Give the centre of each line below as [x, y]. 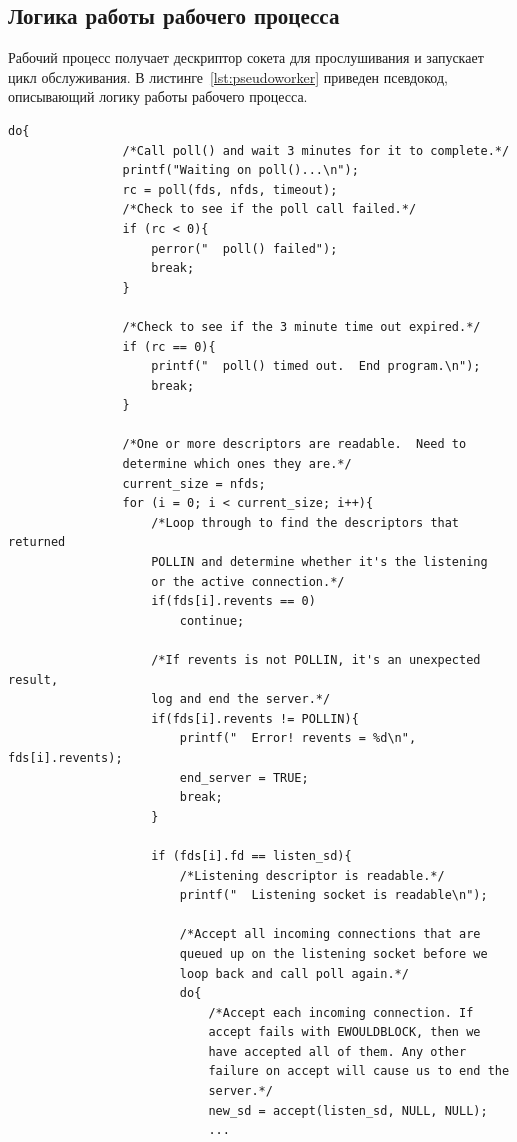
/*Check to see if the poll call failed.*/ [269, 209]
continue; [212, 620]
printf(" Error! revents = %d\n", [298, 738]
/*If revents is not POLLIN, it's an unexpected [316, 660]
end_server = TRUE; [244, 777]
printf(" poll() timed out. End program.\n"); [316, 366]
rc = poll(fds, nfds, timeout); [230, 189]
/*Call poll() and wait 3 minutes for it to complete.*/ [316, 150]
